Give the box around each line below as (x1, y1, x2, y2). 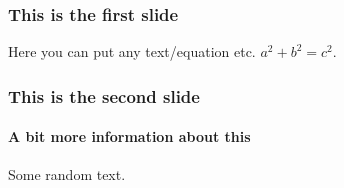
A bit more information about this (8, 126, 251, 147)
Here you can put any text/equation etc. (8, 41, 256, 62)
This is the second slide (8, 83, 200, 108)
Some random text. (8, 164, 126, 185)
